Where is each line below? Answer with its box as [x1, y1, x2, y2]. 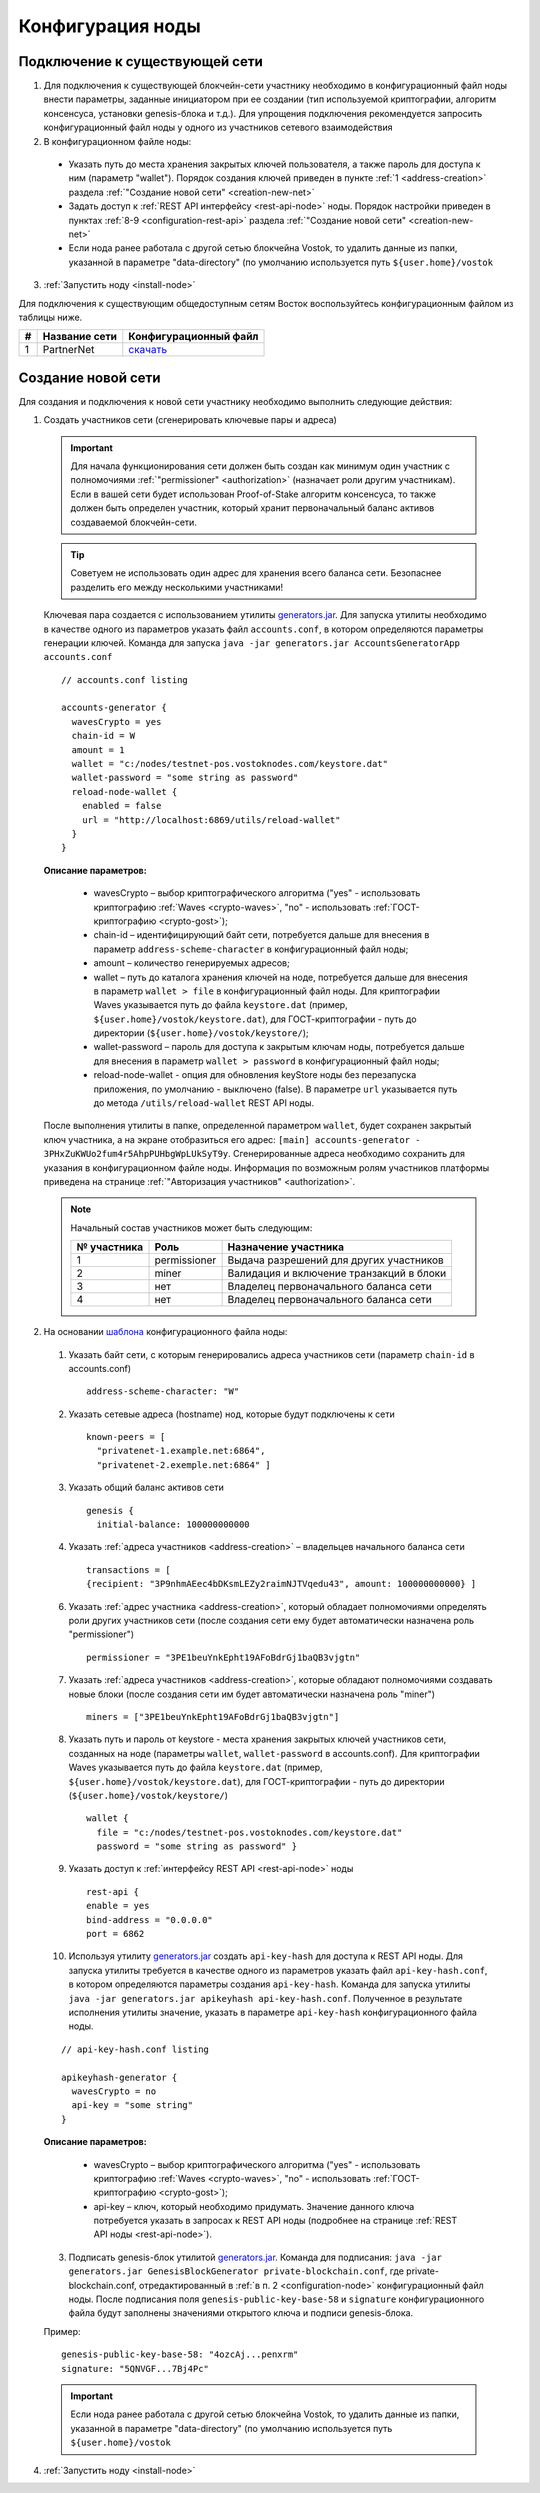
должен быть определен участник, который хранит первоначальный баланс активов [70, 502, 435, 514]
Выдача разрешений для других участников [227, 1253, 444, 1267]
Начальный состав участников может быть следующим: [70, 1221, 313, 1234]
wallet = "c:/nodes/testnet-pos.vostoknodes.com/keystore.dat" [71, 758, 389, 770]
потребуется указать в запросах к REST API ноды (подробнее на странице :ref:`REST [93, 2215, 458, 2227]
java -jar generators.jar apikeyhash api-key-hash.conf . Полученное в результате [68, 1992, 463, 2004]
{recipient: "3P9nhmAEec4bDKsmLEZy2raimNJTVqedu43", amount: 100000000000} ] [86, 1578, 477, 1590]
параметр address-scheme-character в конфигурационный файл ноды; [93, 943, 409, 955]
